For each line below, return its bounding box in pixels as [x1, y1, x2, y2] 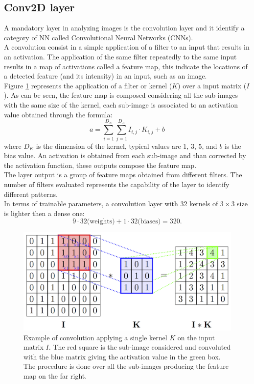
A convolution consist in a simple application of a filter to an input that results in [4, 42, 250, 52]
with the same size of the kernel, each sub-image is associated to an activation [4, 99, 238, 110]
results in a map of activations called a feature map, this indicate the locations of [4, 61, 248, 71]
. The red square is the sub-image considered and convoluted [48, 342, 231, 352]
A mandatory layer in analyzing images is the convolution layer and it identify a [4, 23, 245, 33]
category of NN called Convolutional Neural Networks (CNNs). [4, 32, 193, 42]
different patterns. [4, 189, 58, 199]
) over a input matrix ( [178, 80, 247, 90]
